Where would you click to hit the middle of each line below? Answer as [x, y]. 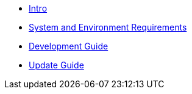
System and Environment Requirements [108, 27]
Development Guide [69, 46]
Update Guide [56, 65]
